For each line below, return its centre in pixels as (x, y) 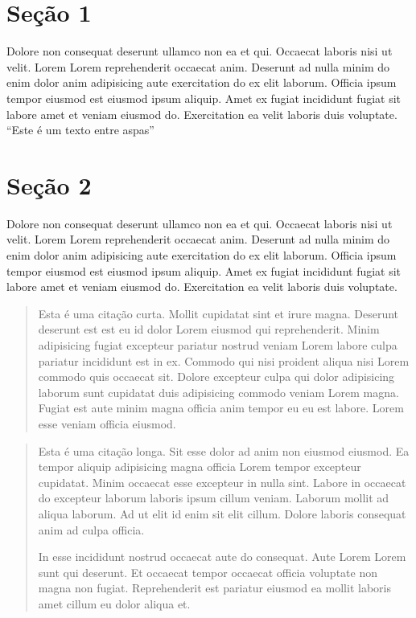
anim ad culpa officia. (91, 529)
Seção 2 (49, 184)
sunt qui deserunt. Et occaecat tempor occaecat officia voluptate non (208, 572)
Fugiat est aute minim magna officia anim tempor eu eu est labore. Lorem (221, 408)
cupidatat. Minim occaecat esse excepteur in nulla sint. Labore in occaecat (222, 482)
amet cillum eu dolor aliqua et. (114, 603)
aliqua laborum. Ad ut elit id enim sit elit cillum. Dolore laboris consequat (222, 513)
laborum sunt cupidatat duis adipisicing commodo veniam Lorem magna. (218, 392)
